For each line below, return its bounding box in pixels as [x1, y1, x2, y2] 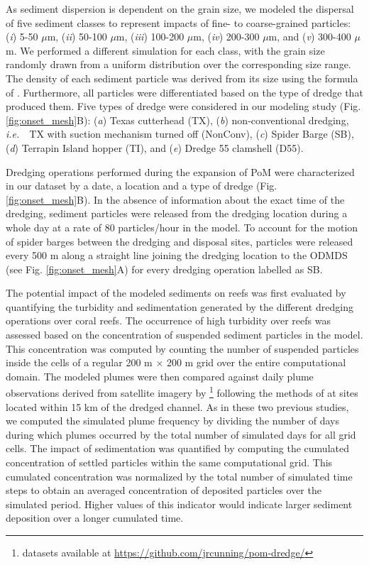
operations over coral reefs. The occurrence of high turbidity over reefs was [6, 313, 331, 328]
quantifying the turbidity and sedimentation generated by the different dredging [6, 299, 353, 314]
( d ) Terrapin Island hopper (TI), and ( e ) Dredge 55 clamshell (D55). [6, 140, 304, 155]
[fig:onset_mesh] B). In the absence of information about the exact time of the [6, 192, 345, 207]
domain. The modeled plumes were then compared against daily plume [6, 368, 314, 383]
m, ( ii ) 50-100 [47, 29, 107, 44]
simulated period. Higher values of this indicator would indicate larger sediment [6, 496, 353, 511]
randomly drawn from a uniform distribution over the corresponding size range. [6, 57, 351, 72]
